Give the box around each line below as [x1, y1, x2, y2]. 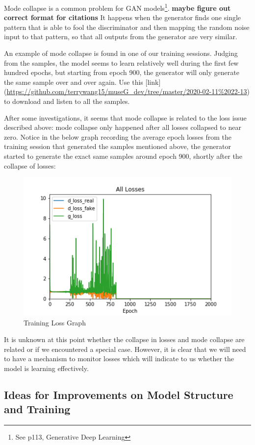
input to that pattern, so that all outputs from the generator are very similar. [4, 31, 237, 42]
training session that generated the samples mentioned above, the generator [4, 141, 231, 151]
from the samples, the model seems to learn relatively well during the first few [4, 57, 239, 68]
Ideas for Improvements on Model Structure [4, 387, 233, 402]
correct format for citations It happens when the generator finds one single [4, 12, 241, 23]
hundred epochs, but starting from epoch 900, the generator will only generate [4, 67, 239, 77]
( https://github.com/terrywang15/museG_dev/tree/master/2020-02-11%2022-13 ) [4, 86, 250, 97]
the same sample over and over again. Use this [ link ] [4, 76, 161, 87]
